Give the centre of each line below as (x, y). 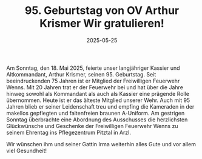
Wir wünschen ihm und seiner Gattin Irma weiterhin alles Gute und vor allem (101, 144)
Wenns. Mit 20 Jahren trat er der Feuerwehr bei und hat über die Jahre (95, 87)
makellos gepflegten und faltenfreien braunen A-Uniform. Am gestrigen (96, 113)
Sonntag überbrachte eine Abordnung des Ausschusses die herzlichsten (97, 120)
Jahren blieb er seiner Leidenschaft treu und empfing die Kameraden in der (100, 106)
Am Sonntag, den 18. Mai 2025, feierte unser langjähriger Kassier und (93, 68)
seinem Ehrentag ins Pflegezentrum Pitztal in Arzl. (69, 132)
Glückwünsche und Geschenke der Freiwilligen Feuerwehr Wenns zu (92, 126)
